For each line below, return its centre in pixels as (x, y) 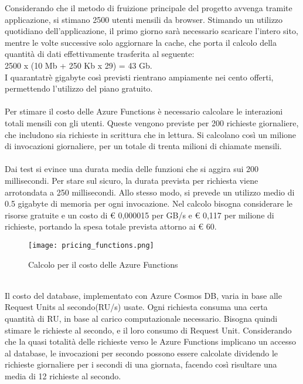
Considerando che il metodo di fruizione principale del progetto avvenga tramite (149, 8)
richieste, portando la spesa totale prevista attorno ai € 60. (111, 226)
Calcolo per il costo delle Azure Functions (103, 264)
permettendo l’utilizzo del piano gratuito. (79, 88)
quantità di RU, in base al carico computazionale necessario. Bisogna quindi (141, 318)
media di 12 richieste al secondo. (63, 375)
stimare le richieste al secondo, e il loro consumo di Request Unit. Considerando (148, 330)
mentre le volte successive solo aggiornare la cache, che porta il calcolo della (141, 42)
